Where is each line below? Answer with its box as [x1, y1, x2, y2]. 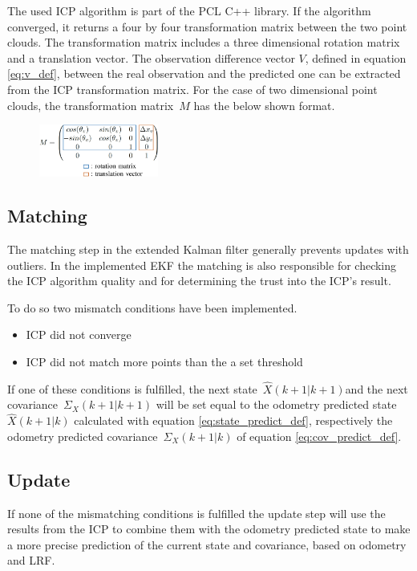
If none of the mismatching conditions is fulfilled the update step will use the [7, 504, 386, 521]
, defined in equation [305, 49, 407, 66]
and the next [345, 380, 408, 397]
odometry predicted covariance [7, 427, 158, 444]
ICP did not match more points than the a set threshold [26, 353, 303, 369]
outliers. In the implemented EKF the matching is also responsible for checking [7, 256, 397, 273]
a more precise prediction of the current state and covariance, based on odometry [7, 536, 407, 553]
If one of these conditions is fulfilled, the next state [7, 380, 257, 397]
